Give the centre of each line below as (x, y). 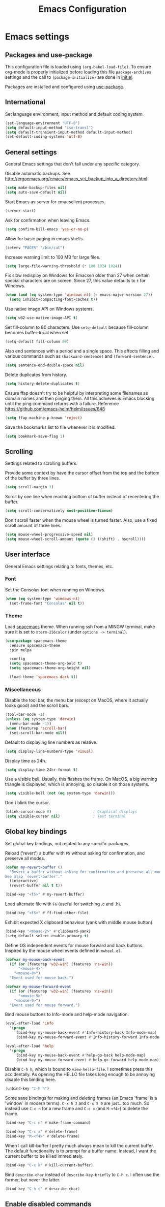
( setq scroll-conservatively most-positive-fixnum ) (59, 511)
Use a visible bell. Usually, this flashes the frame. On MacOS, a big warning (81, 779)
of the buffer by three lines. (33, 478)
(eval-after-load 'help (29, 1046)
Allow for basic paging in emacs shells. (45, 238)
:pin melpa (21, 650)
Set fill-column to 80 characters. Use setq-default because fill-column (77, 327)
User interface (27, 555)
